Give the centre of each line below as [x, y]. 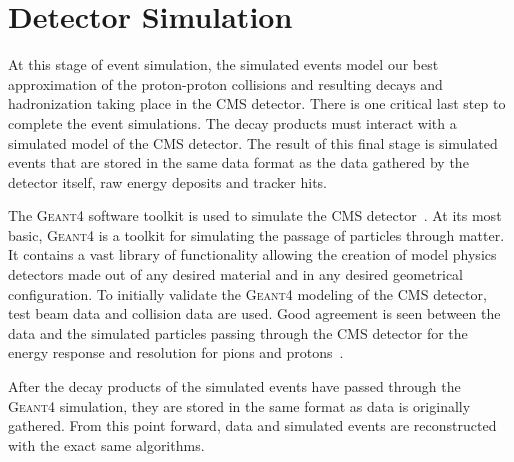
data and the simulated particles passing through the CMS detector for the [238, 332]
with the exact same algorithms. [106, 444]
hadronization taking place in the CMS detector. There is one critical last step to [257, 103]
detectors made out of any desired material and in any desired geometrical [236, 274]
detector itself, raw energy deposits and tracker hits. [167, 181]
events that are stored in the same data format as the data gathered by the [238, 162]
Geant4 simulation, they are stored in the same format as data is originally [239, 405]
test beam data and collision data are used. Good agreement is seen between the [254, 313]
